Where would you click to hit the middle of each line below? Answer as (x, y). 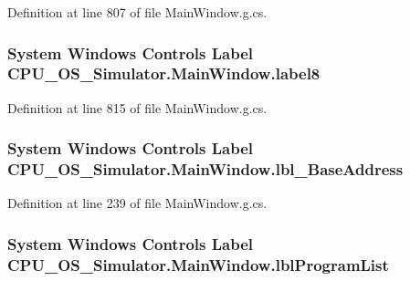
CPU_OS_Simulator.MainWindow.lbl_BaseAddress (205, 169)
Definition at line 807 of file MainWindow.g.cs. (137, 12)
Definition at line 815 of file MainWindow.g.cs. (137, 107)
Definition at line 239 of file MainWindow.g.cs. (137, 203)
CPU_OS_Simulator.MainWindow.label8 (164, 73)
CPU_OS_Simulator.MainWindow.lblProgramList (198, 264)
